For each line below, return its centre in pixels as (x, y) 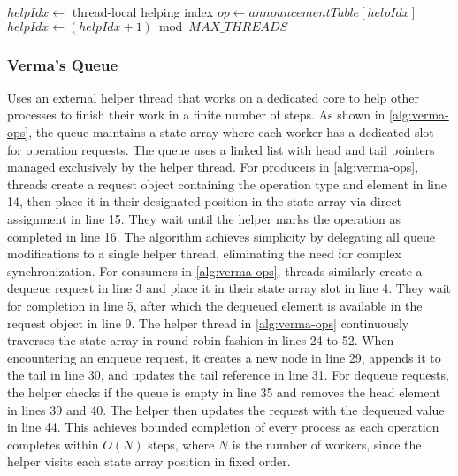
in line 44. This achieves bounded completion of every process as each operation (223, 427)
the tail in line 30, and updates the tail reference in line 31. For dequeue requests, (228, 375)
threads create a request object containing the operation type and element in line (227, 184)
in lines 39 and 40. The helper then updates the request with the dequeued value (226, 409)
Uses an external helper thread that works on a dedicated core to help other (213, 97)
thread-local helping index (143, 12)
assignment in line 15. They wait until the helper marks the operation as (204, 218)
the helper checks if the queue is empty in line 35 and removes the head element (224, 392)
